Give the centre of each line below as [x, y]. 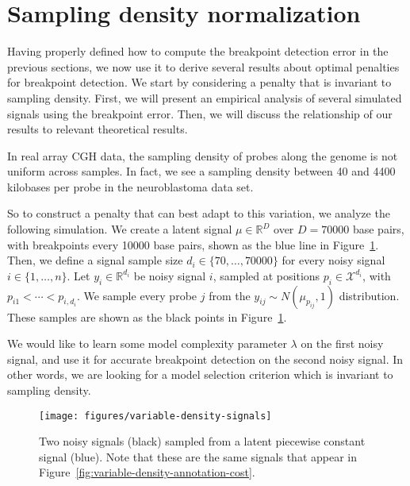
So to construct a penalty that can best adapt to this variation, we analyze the [199, 213]
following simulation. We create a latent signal [120, 229]
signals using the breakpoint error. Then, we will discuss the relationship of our [200, 113]
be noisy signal [170, 275]
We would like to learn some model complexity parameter [147, 343]
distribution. [369, 295]
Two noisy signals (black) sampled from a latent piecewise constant [202, 441]
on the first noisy [342, 343]
